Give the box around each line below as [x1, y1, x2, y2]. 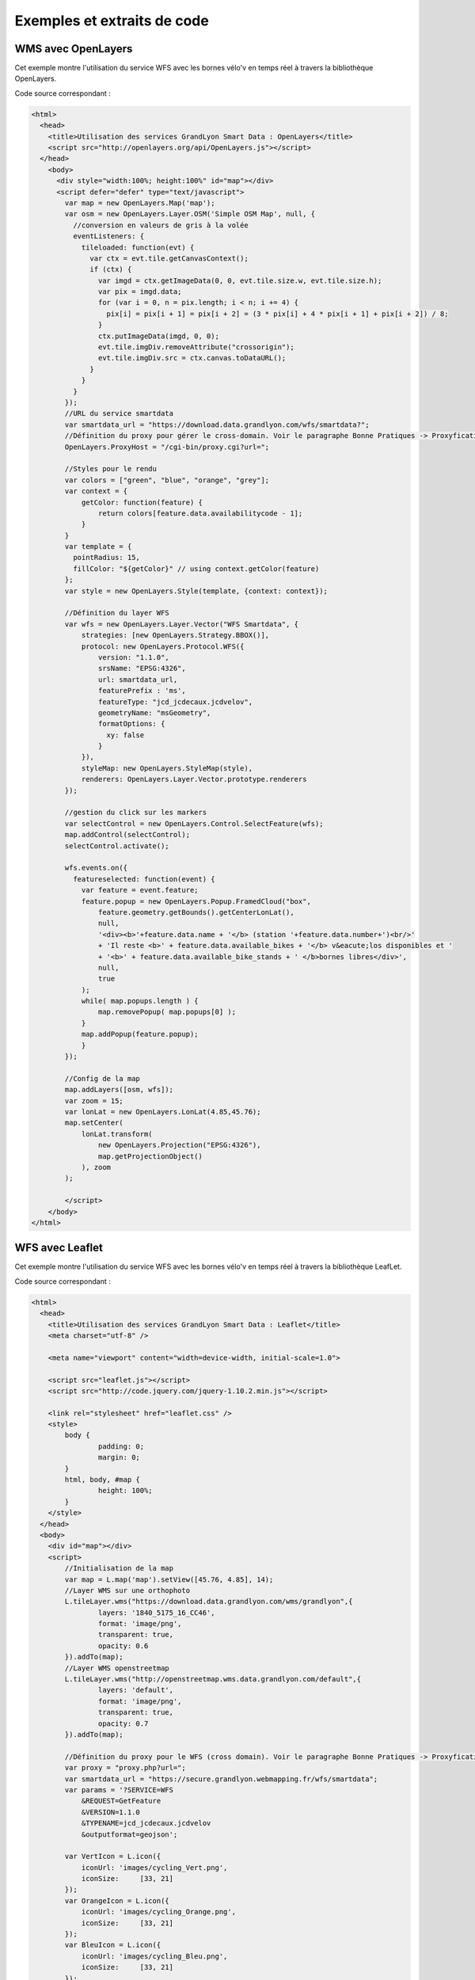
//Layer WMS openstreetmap [64, 1663, 169, 1673]
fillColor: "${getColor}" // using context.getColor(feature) [72, 564, 320, 573]
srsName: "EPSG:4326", [97, 664, 186, 673]
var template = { [64, 543, 132, 551]
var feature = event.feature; [81, 885, 199, 895]
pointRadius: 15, [72, 553, 140, 562]
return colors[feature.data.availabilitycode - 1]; [97, 508, 303, 518]
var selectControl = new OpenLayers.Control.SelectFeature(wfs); [64, 819, 324, 828]
